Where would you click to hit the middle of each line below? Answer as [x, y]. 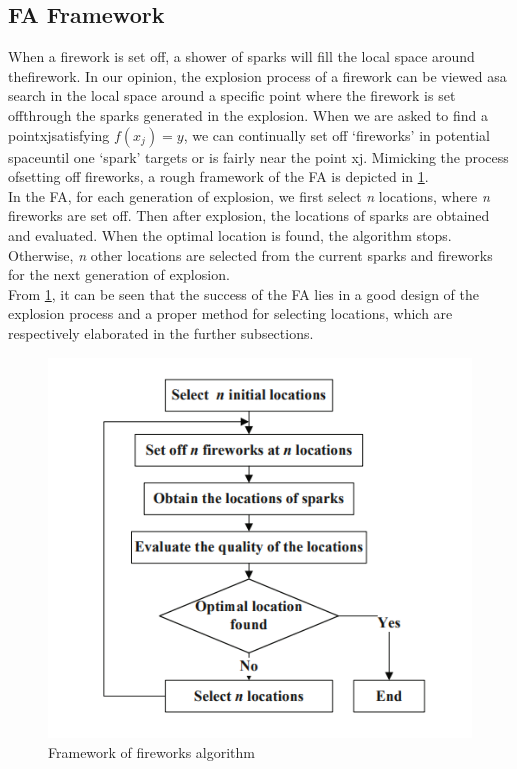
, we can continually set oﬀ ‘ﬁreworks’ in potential [336, 134]
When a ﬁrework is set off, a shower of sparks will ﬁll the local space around [241, 56]
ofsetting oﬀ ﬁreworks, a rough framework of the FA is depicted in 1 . [218, 176]
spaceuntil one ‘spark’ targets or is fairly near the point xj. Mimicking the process [258, 156]
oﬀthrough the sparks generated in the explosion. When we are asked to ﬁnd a [248, 114]
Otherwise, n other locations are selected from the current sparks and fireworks [250, 254]
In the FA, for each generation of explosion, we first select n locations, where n [249, 195]
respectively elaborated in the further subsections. [161, 332]
